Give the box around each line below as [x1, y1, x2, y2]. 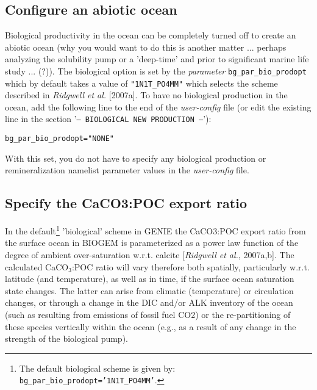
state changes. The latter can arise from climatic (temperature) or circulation [5, 284, 294, 297]
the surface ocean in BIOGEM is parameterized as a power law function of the [5, 236, 299, 249]
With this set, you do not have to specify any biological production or [5, 151, 266, 164]
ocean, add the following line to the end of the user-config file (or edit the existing [5, 100, 312, 113]
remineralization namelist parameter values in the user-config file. [5, 164, 249, 176]
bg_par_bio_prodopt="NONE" [5, 134, 114, 143]
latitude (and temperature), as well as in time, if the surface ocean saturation [5, 272, 294, 285]
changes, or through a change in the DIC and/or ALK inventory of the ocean [5, 296, 293, 309]
